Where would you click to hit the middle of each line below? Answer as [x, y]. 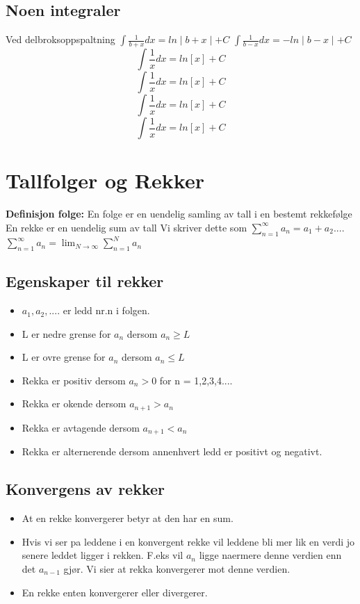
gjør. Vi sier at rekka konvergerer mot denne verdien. [177, 568]
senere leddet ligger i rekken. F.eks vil [103, 555]
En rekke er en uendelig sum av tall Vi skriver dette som [126, 227]
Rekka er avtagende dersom [81, 427]
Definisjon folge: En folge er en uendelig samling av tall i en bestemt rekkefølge [179, 214]
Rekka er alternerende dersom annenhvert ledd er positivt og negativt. [172, 451]
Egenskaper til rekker [85, 281]
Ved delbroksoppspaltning [60, 39]
